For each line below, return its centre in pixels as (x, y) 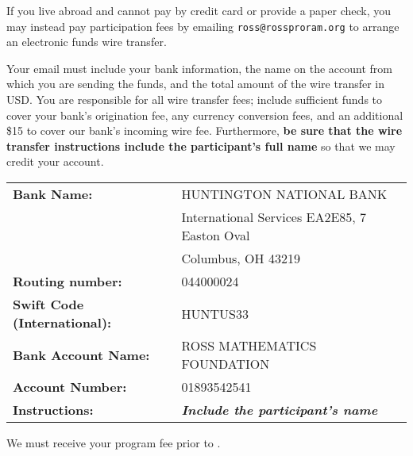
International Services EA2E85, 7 (274, 217)
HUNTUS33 (215, 313)
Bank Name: (53, 194)
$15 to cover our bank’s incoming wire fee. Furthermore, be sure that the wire (205, 130)
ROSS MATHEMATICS (249, 345)
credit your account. (55, 161)
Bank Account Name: (81, 354)
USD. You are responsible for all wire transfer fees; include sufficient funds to (195, 100)
